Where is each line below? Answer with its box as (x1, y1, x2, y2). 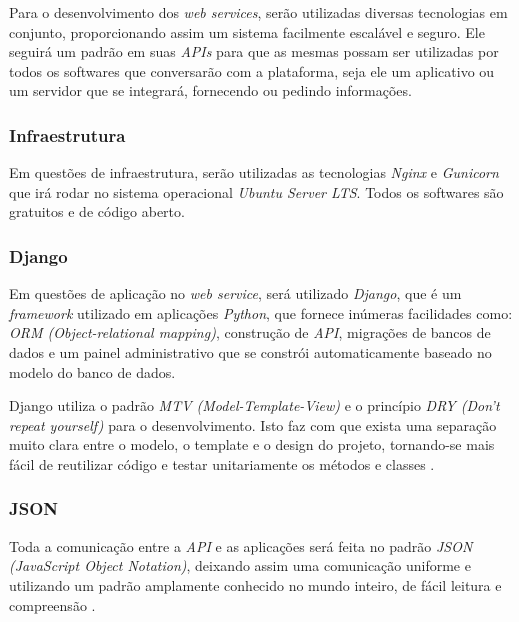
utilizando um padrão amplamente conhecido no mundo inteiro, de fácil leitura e (9, 574, 502, 595)
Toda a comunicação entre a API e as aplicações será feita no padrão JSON (9, 535, 473, 556)
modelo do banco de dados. (9, 361, 176, 382)
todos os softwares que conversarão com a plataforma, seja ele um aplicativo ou (9, 60, 495, 81)
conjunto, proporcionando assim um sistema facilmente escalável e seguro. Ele (9, 21, 485, 42)
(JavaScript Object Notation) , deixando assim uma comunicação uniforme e (9, 555, 471, 576)
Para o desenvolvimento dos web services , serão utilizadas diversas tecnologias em (9, 2, 508, 22)
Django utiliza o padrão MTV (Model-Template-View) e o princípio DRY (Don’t (9, 395, 500, 416)
